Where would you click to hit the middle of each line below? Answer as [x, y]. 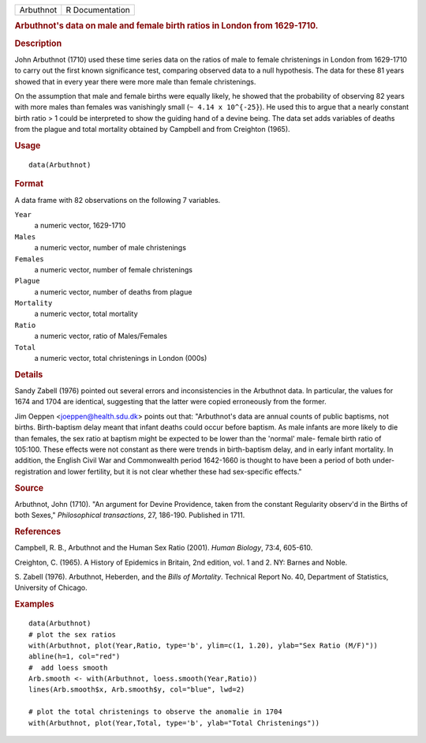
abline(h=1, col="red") [75, 657]
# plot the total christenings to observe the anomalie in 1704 [156, 712]
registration [33, 471]
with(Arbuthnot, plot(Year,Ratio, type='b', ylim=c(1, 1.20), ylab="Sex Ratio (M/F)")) [204, 645]
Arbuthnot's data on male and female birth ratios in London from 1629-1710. [166, 26]
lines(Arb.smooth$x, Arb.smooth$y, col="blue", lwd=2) [137, 690]
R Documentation [98, 10]
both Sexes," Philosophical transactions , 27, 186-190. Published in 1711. [130, 515]
